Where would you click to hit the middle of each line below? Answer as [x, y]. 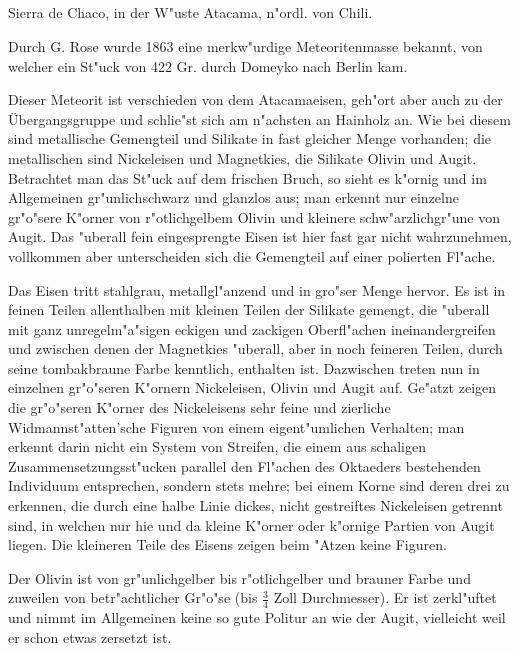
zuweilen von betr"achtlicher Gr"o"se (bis [133, 597]
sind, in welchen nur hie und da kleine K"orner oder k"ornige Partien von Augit [251, 524]
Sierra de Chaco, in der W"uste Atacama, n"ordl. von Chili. [190, 12]
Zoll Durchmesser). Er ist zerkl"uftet [385, 597]
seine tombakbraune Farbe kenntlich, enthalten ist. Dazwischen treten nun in [244, 367]
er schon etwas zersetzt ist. [90, 636]
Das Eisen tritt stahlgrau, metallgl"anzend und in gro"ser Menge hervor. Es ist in [257, 289]
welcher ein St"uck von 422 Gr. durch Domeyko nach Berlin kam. [208, 65]
